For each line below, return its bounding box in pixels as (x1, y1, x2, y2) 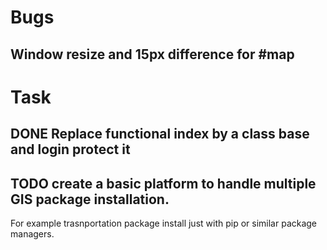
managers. (10, 227, 55, 240)
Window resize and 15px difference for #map (10, 46, 295, 63)
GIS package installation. (10, 191, 170, 208)
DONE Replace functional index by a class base (10, 126, 310, 143)
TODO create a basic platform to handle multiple (10, 175, 317, 192)
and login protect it (10, 141, 131, 158)
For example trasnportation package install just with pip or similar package (10, 217, 318, 229)
